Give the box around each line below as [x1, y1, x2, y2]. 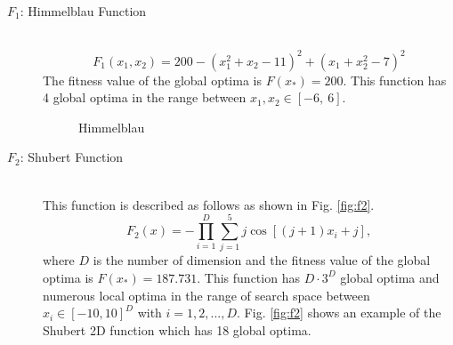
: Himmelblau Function [20, 2, 147, 20]
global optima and [340, 268, 440, 286]
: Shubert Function [20, 148, 124, 166]
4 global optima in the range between [43, 88, 247, 107]
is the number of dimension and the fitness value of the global [93, 251, 431, 269]
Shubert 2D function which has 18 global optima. [43, 320, 311, 339]
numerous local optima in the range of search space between [43, 285, 370, 304]
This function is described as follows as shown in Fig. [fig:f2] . [43, 195, 375, 213]
